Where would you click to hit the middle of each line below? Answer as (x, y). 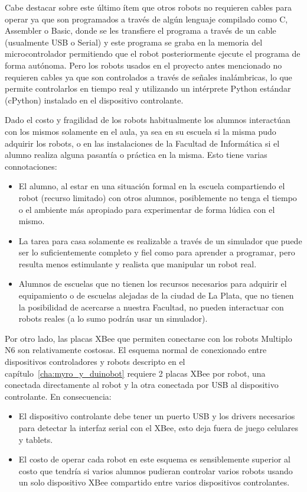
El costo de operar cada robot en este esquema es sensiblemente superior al (154, 459)
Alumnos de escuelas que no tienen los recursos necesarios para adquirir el (153, 284)
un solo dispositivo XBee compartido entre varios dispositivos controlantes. (154, 482)
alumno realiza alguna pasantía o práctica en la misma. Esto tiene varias (136, 155)
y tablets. (36, 439)
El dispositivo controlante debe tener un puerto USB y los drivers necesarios (157, 416)
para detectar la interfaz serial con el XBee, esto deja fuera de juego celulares (158, 428)
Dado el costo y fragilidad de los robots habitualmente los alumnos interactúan (148, 120)
